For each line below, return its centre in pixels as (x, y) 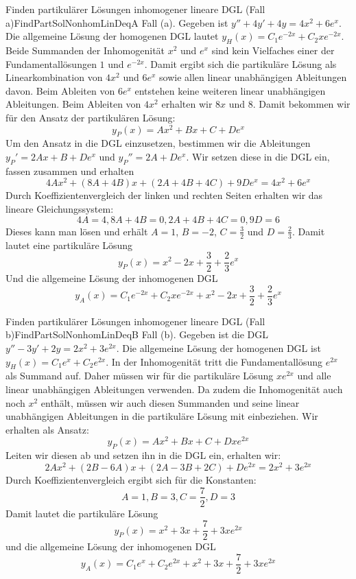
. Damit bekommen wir (301, 104)
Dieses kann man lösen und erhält (77, 231)
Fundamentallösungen (51, 63)
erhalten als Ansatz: (47, 429)
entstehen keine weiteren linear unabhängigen (230, 90)
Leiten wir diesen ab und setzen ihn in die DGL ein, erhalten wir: (143, 455)
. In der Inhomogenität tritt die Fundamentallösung (214, 361)
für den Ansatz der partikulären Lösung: (91, 117)
